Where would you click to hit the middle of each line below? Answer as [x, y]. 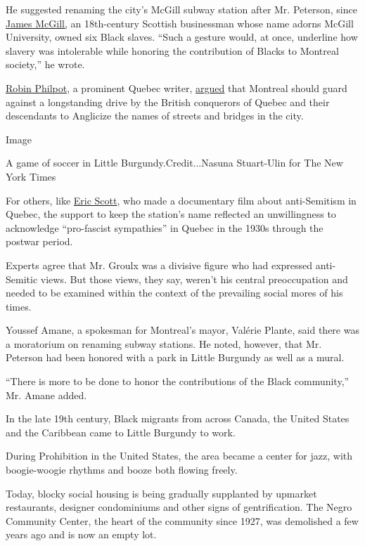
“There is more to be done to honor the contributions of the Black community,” [178, 381]
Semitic [22, 279]
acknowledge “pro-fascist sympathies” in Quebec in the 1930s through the [165, 227]
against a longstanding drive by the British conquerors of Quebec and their [168, 102]
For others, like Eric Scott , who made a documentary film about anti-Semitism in [181, 200]
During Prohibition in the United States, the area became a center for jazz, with [179, 456]
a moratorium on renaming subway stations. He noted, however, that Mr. [164, 343]
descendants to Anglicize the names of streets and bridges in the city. [155, 116]
